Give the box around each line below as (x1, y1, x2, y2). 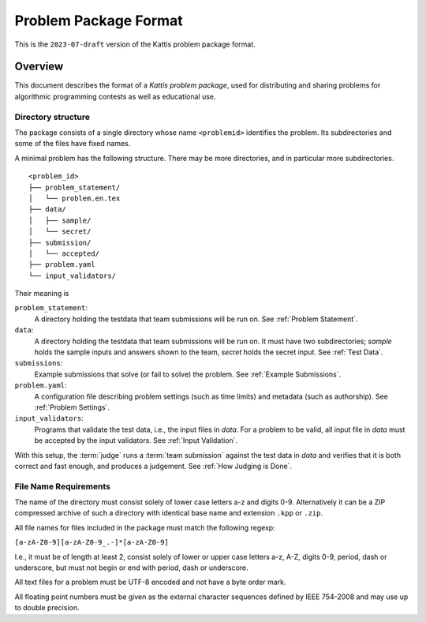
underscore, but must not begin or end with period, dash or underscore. (14, 563, 248, 572)
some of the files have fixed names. (14, 139, 131, 148)
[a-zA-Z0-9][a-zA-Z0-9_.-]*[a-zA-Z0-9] (14, 538, 169, 547)
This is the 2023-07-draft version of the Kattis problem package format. (14, 39, 256, 49)
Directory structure (14, 111, 91, 122)
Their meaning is (14, 289, 69, 298)
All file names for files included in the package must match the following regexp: (14, 523, 275, 532)
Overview (14, 60, 64, 73)
